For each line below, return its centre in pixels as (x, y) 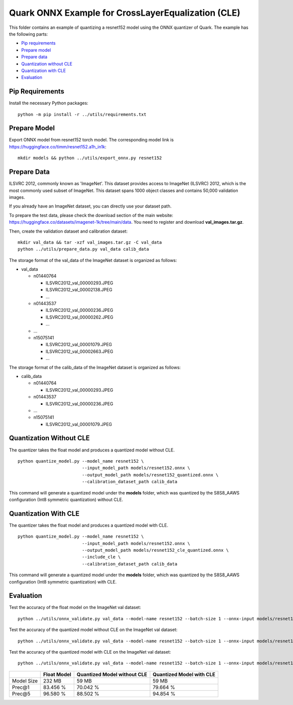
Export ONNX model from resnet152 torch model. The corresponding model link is (91, 140)
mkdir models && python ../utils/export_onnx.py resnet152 (90, 158)
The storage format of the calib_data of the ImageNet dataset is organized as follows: (95, 367)
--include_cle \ (101, 557)
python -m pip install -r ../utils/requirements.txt (82, 114)
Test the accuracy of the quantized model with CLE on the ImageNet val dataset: (90, 652)
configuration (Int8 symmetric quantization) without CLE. (66, 499)
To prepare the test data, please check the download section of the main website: (91, 215)
